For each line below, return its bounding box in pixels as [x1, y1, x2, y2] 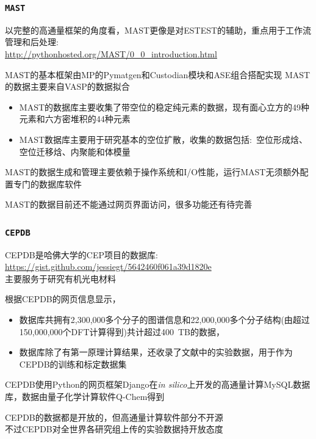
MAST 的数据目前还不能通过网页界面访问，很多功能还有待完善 [5, 198, 253, 211]
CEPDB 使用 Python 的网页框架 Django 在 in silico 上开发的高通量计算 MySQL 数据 [5, 378, 311, 391]
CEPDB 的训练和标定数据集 [19, 357, 127, 370]
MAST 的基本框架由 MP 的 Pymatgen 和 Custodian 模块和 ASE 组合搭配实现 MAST [5, 68, 311, 81]
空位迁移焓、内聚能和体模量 [19, 145, 131, 158]
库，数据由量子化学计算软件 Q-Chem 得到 [5, 390, 165, 403]
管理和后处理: [5, 35, 59, 48]
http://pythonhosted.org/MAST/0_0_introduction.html [5, 47, 217, 60]
